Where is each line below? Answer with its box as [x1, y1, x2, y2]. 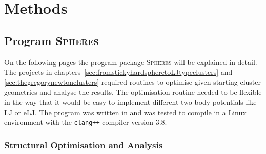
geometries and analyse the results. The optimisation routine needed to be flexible [4, 86, 262, 97]
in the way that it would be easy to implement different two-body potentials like [4, 96, 257, 107]
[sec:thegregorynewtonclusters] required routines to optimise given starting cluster [4, 76, 261, 87]
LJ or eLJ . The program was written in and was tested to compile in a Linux [4, 106, 247, 117]
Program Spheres [4, 32, 99, 48]
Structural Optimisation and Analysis [4, 138, 163, 151]
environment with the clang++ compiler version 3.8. [4, 117, 167, 127]
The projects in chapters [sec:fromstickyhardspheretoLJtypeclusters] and [4, 67, 233, 77]
